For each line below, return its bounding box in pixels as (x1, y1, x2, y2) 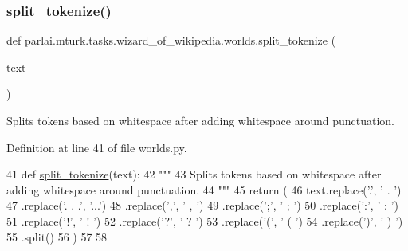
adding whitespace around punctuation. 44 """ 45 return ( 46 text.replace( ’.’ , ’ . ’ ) (6, 181, 402, 198)
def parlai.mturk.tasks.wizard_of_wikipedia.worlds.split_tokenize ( (6, 32, 336, 49)
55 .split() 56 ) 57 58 (6, 228, 108, 245)
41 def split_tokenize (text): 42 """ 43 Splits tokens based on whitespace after (6, 166, 382, 182)
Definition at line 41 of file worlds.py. (6, 139, 187, 155)
